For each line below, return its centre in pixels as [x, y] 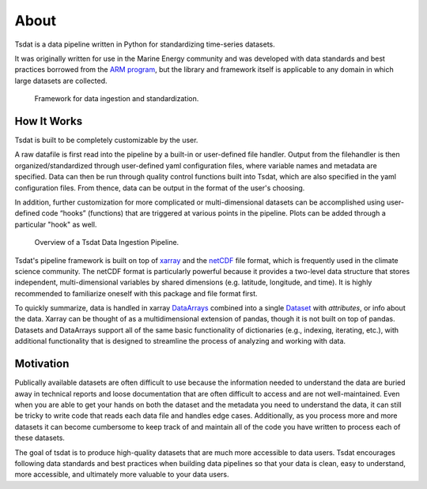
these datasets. [40, 438]
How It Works [49, 121]
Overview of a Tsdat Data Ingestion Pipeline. [107, 243]
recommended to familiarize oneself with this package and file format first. [136, 293]
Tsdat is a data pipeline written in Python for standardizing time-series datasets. [145, 44]
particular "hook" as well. [56, 224]
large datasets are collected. [61, 81]
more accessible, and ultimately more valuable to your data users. [122, 475]
